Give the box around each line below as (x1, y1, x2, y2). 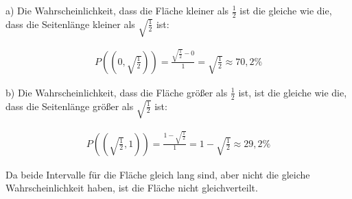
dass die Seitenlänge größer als (5, 98, 134, 113)
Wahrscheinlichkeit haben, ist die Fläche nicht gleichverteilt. (5, 181, 258, 195)
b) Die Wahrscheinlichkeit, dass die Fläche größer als (5, 85, 228, 99)
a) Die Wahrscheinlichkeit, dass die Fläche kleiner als (5, 3, 229, 17)
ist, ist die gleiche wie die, (238, 85, 347, 99)
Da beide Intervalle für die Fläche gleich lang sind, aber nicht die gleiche (5, 167, 310, 181)
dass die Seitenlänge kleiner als (5, 16, 135, 31)
